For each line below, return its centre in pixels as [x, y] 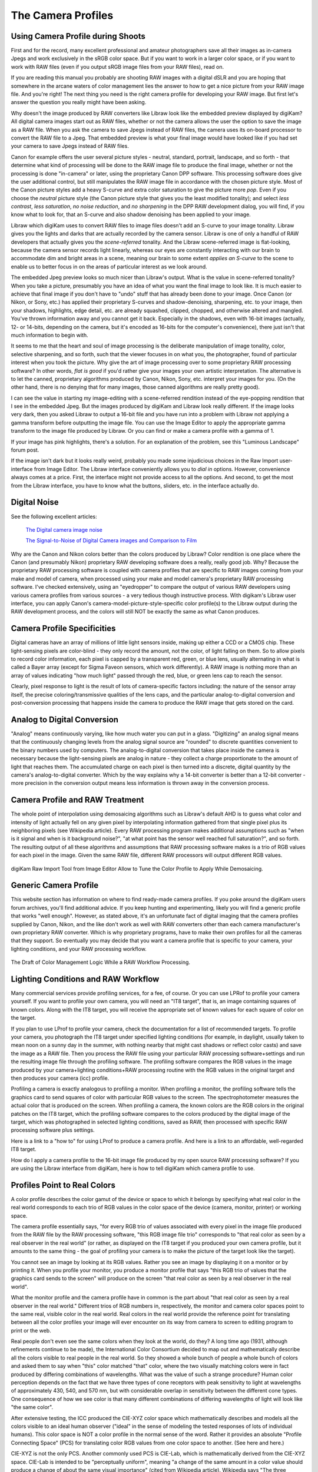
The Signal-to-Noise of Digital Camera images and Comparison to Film [111, 541]
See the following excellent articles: [54, 516]
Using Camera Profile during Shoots [78, 36]
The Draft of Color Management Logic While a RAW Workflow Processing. [101, 962]
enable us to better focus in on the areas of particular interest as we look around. [109, 266]
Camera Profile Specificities [63, 629]
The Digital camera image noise [64, 529]
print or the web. [31, 1330]
